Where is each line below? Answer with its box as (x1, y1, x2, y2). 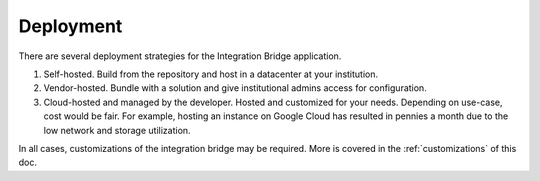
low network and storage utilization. (43, 124, 191, 136)
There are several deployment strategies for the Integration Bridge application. (18, 50, 342, 62)
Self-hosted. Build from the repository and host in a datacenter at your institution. (43, 68, 379, 80)
